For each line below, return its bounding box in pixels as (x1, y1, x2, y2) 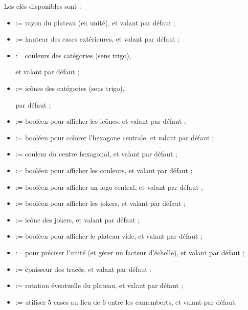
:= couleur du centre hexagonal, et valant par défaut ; (15, 149, 178, 159)
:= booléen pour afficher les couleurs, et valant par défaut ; (15, 165, 193, 175)
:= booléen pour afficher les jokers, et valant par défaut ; (15, 198, 185, 208)
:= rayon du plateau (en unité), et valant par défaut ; (15, 17, 176, 27)
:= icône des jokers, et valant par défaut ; (15, 214, 140, 224)
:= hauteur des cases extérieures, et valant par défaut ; (15, 34, 180, 44)
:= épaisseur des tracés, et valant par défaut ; (15, 264, 152, 274)
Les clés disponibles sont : (4, 1, 81, 11)
